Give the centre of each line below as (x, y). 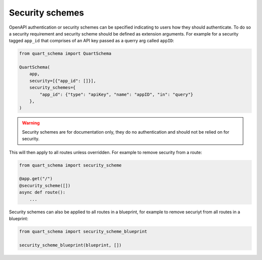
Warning (31, 123)
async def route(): (42, 192)
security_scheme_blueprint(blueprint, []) (70, 245)
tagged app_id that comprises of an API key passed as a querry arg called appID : (91, 41)
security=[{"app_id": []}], (63, 81)
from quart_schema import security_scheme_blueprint (83, 231)
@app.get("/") (36, 179)
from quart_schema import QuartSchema (65, 54)
